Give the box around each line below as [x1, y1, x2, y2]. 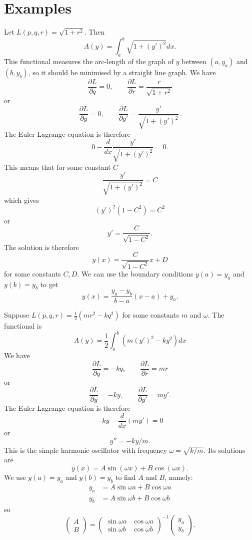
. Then [84, 27, 105, 37]
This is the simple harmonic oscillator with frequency [4, 444, 167, 455]
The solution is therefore [4, 241, 79, 252]
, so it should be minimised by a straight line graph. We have [28, 67, 216, 78]
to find [115, 472, 136, 482]
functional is [4, 321, 42, 331]
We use [4, 472, 26, 482]
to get [40, 279, 58, 289]
